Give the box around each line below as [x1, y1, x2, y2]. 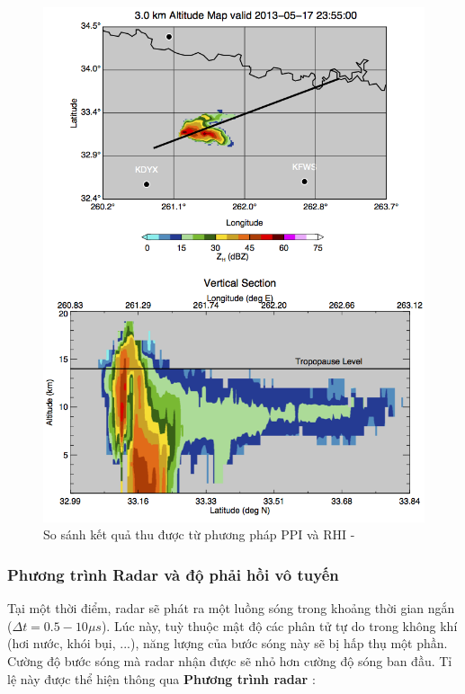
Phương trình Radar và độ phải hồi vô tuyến [7, 563, 339, 585]
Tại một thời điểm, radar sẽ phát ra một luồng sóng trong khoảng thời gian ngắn [7, 599, 455, 618]
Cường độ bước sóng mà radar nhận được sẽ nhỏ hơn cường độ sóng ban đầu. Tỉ [7, 652, 452, 671]
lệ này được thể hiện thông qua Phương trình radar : [7, 669, 316, 688]
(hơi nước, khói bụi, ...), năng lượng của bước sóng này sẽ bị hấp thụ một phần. [7, 634, 448, 653]
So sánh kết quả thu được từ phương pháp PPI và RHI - [43, 525, 355, 544]
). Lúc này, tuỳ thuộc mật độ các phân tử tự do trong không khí [101, 616, 458, 635]
